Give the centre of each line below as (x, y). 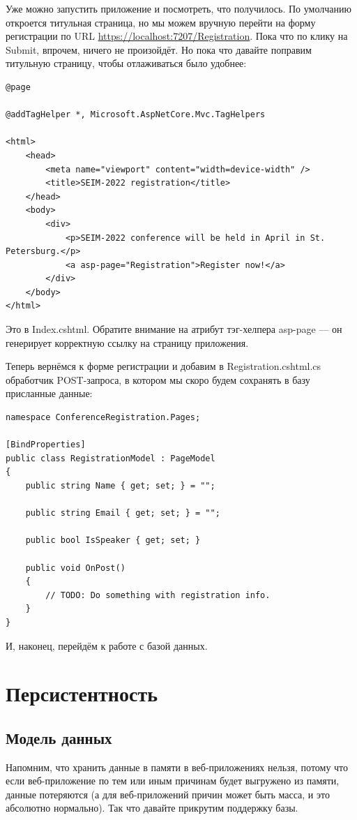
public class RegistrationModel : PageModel (111, 458)
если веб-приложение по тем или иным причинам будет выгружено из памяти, (173, 781)
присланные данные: (49, 393)
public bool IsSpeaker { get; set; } (113, 541)
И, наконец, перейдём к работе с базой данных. (107, 645)
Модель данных (59, 737)
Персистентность (82, 693)
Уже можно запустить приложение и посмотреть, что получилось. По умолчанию (178, 8)
